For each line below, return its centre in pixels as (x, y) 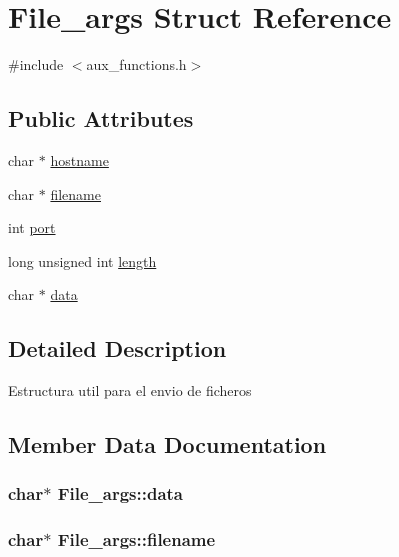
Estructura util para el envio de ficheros (130, 390)
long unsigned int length (82, 260)
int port (32, 227)
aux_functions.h (136, 64)
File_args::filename (136, 539)
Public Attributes (101, 118)
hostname (79, 159)
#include (36, 64)
